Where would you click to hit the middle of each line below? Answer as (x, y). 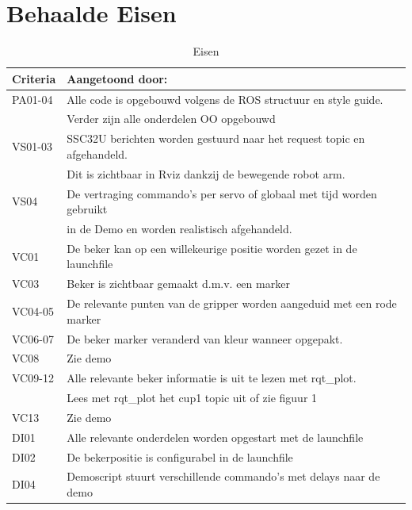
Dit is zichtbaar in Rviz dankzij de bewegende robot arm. (206, 173)
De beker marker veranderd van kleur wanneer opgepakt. (205, 338)
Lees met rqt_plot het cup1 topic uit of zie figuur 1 (192, 398)
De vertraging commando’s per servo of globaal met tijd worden (222, 193)
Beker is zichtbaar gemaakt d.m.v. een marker (178, 284)
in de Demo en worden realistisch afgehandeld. (179, 228)
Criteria (34, 78)
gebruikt (87, 209)
